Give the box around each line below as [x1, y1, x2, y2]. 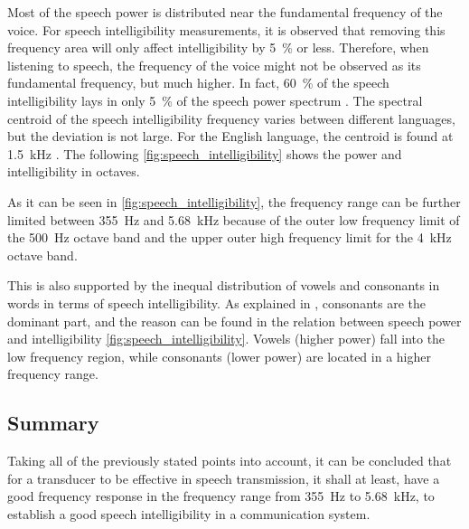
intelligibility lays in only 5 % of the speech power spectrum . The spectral [7, 90, 423, 109]
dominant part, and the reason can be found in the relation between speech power [7, 311, 462, 330]
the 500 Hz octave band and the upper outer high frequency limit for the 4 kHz [7, 228, 452, 247]
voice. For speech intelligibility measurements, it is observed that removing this [7, 20, 446, 39]
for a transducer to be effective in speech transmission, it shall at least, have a [7, 468, 440, 487]
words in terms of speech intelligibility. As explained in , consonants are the [7, 293, 426, 312]
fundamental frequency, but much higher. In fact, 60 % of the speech [7, 73, 389, 92]
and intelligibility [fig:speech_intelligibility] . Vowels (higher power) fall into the [7, 329, 446, 348]
